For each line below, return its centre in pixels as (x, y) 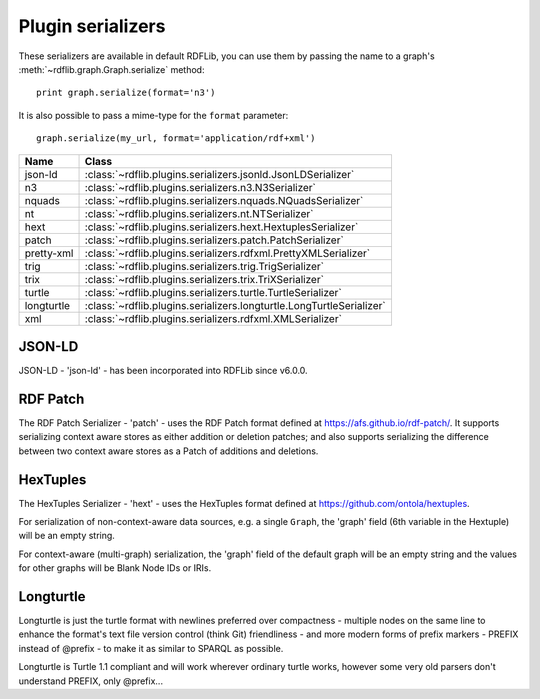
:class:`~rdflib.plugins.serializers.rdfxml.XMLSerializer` (213, 318)
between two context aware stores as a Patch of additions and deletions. (168, 451)
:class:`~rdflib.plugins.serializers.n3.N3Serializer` (200, 187)
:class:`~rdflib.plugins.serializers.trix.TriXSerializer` (204, 279)
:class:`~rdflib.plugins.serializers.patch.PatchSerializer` (214, 240)
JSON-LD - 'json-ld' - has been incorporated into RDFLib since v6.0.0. (163, 371)
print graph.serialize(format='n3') (126, 93)
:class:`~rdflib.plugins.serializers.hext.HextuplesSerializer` (221, 227)
